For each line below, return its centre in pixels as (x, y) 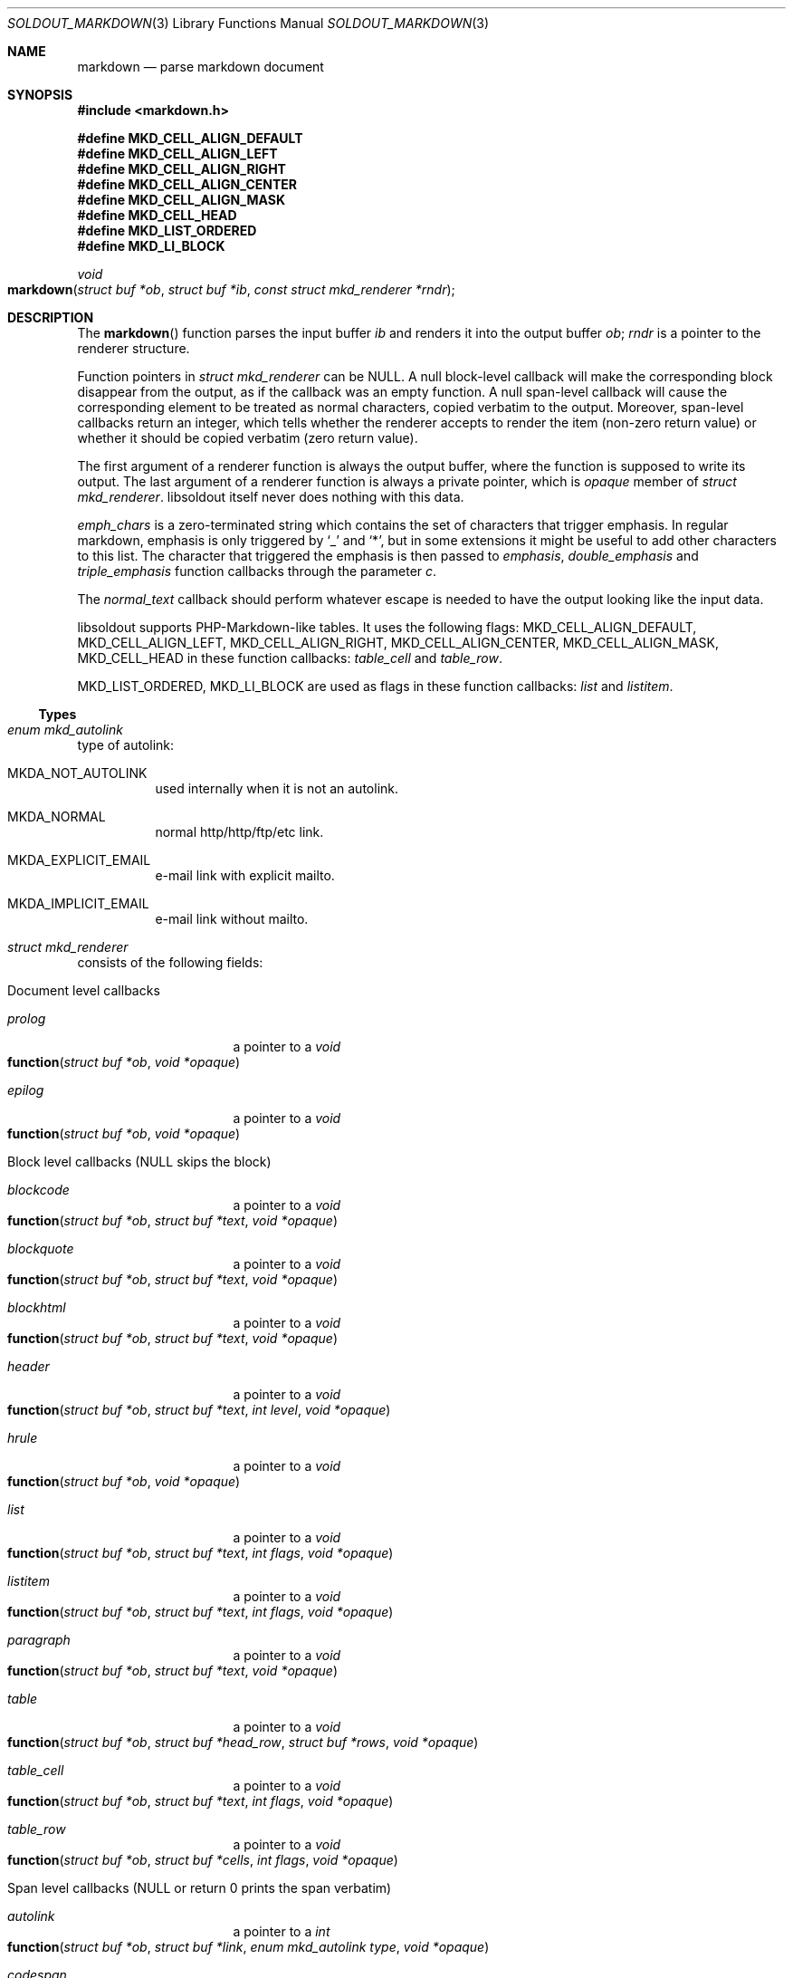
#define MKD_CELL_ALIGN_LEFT (177, 154)
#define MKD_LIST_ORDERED (167, 230)
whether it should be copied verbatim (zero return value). (248, 438)
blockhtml (37, 1307)
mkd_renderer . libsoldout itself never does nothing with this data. (271, 497)
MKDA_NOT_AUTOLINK (77, 773)
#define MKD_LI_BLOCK (151, 246)
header (29, 1366)
